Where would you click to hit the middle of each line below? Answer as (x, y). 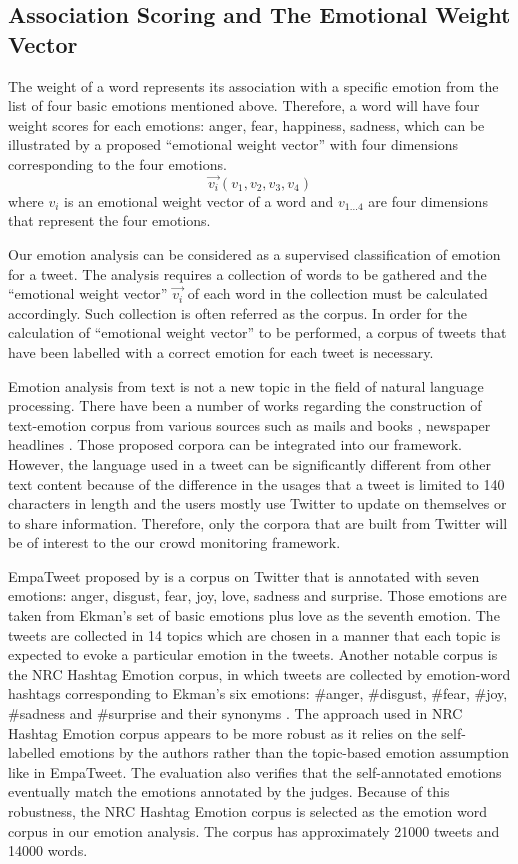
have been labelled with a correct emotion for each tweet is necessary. (221, 351)
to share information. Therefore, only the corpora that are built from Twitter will (258, 522)
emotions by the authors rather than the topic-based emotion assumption (284, 752)
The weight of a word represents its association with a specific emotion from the (253, 85)
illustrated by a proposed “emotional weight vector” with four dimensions (233, 144)
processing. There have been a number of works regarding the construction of (245, 405)
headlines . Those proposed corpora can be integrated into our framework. (235, 444)
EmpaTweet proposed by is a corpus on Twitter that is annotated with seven (244, 575)
